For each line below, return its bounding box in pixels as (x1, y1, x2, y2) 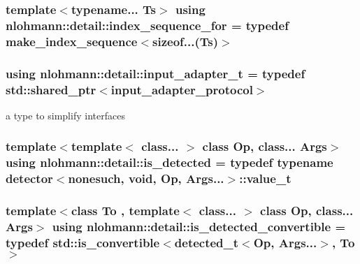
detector (6, 170, 53, 187)
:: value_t (239, 170, 291, 187)
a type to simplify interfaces (6, 108, 125, 122)
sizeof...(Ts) (152, 32, 219, 50)
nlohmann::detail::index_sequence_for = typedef (6, 16, 289, 34)
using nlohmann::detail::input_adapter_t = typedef (6, 64, 305, 82)
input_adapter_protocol (110, 80, 253, 98)
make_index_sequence (6, 32, 138, 50)
